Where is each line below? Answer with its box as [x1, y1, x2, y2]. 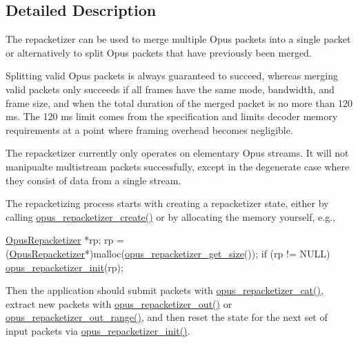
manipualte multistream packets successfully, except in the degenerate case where [6, 159, 350, 173]
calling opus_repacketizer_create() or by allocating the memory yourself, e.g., [6, 209, 335, 224]
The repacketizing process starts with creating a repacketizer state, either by [6, 196, 329, 210]
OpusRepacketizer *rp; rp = [6, 233, 124, 247]
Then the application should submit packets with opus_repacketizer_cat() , [6, 283, 324, 297]
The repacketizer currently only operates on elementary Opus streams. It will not [6, 146, 349, 160]
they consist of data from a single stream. [6, 173, 181, 187]
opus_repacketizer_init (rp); [6, 259, 123, 274]
